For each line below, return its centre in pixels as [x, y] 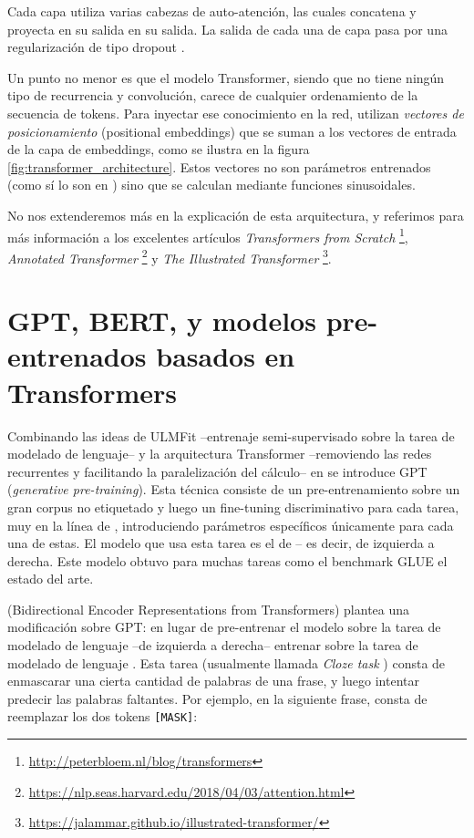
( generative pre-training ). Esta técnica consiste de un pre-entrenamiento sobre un [234, 489]
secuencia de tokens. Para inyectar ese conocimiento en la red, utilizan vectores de [236, 113]
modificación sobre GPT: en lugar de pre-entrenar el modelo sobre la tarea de [224, 627]
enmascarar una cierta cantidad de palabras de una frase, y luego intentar [213, 681]
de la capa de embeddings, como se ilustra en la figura [159, 149]
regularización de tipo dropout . [96, 47]
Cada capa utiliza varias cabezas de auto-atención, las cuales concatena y [212, 11]
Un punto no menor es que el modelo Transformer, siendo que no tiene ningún [226, 77]
